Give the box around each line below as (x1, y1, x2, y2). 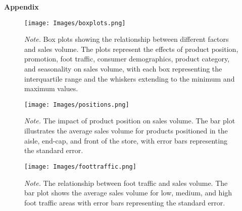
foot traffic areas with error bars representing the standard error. (24, 197, 225, 207)
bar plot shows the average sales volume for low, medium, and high (24, 187, 232, 198)
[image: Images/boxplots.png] (24, 19, 126, 27)
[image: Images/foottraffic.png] (24, 163, 136, 170)
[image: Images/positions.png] (24, 101, 129, 108)
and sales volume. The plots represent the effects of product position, (24, 43, 238, 54)
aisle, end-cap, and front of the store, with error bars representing (24, 135, 227, 146)
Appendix (4, 2, 39, 12)
